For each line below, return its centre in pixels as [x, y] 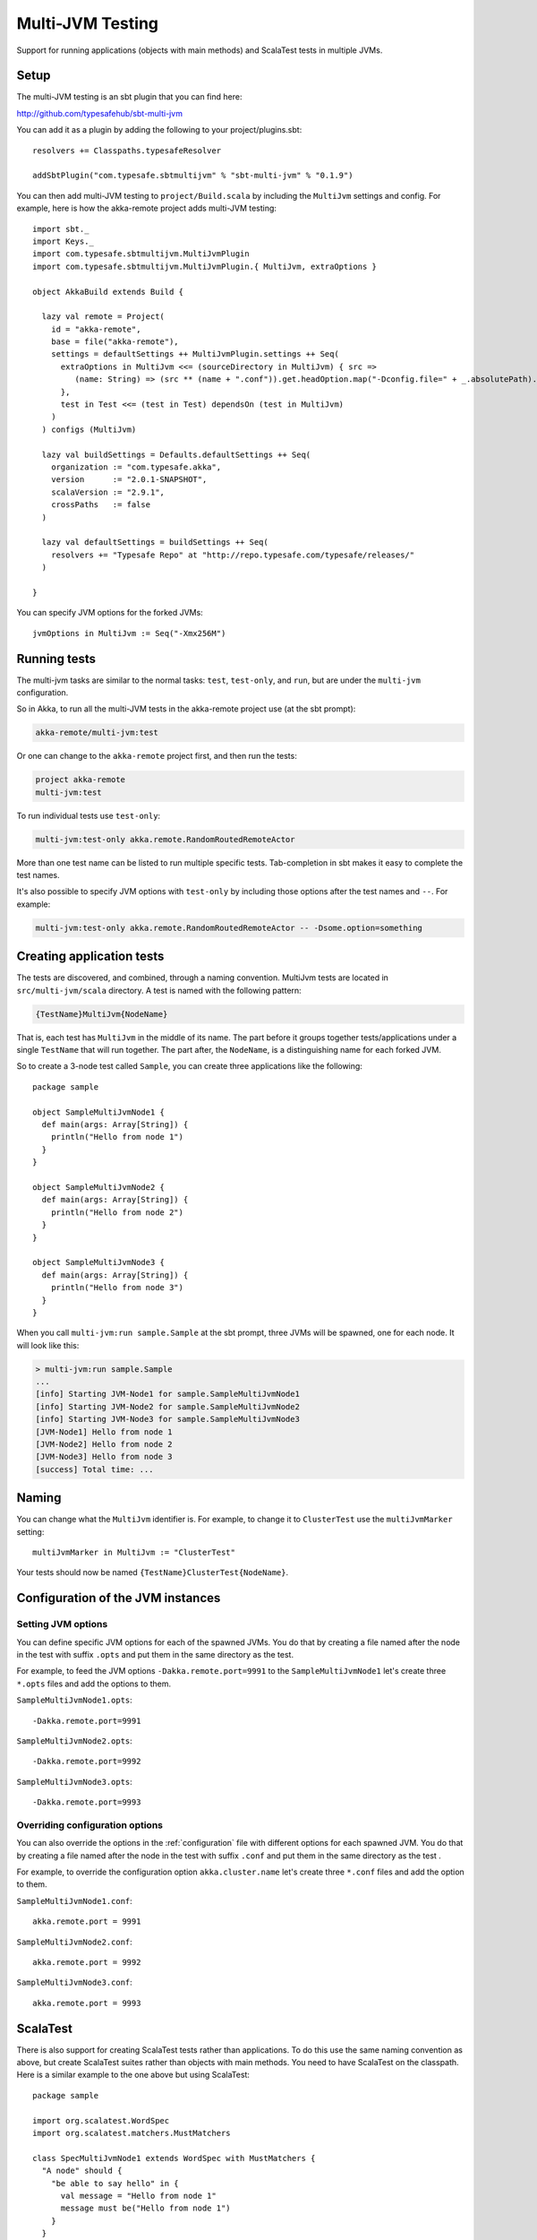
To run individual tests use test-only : [89, 815]
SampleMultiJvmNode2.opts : [75, 1740]
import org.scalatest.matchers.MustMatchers [132, 2133]
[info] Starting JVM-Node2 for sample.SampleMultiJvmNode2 [167, 1406]
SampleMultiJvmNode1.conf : [75, 1900]
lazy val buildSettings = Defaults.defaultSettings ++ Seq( [176, 454]
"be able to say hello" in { [115, 2183]
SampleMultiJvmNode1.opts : [75, 1700]
